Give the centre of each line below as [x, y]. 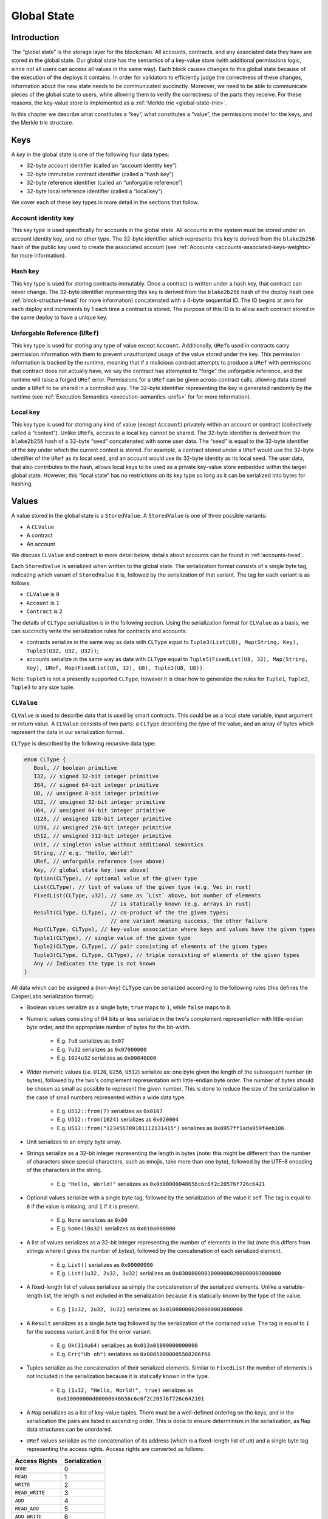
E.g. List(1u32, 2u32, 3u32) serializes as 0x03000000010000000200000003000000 [169, 1273]
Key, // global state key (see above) [91, 870]
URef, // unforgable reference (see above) [99, 862]
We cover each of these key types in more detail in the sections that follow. [105, 202]
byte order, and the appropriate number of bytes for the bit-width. [109, 1027]
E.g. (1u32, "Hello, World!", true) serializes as [125, 1390]
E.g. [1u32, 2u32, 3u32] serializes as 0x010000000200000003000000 [150, 1309]
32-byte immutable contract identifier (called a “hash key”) [100, 174]
